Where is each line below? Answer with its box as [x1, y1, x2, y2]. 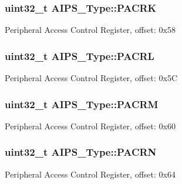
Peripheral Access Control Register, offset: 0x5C [5, 72, 178, 84]
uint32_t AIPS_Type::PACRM [5, 96, 159, 111]
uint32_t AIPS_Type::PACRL [5, 48, 154, 63]
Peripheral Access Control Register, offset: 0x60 [5, 119, 176, 132]
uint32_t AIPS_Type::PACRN [5, 145, 157, 159]
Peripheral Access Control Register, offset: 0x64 [5, 168, 176, 180]
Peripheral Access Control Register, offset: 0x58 [5, 24, 176, 36]
